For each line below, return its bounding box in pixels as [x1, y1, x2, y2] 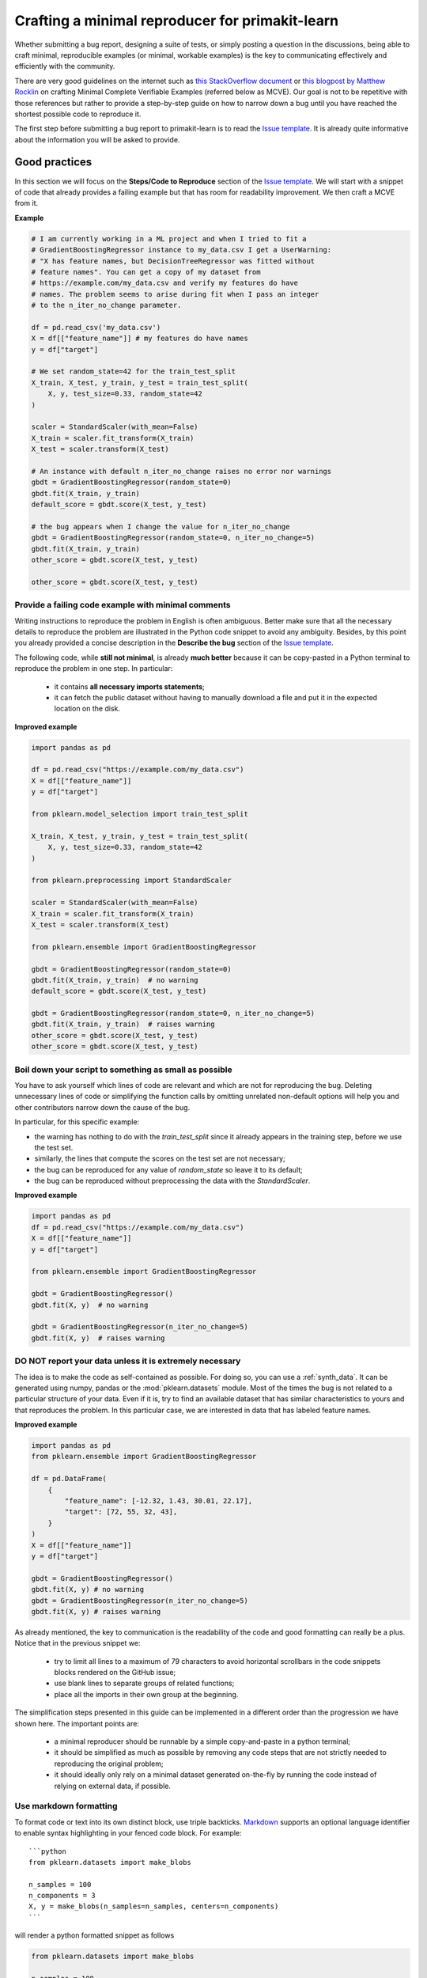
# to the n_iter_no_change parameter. [31, 301, 182, 310]
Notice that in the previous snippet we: [14, 1639, 141, 1648]
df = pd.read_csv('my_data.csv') [31, 323, 161, 332]
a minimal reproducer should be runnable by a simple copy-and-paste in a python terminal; [54, 1737, 351, 1746]
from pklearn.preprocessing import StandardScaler [31, 876, 232, 885]
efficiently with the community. [14, 62, 115, 71]
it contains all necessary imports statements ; [54, 681, 205, 692]
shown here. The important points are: [14, 1718, 140, 1728]
